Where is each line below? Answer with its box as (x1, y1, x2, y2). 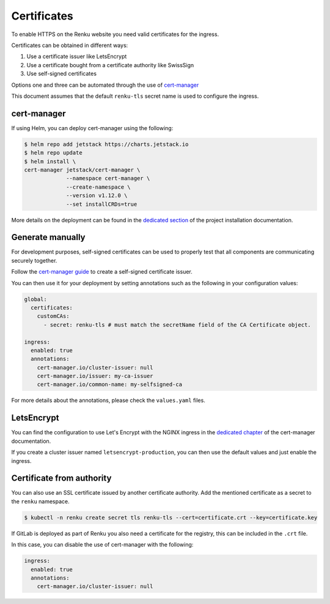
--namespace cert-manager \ (66, 175, 150, 182)
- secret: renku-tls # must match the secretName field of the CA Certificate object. (43, 321, 311, 328)
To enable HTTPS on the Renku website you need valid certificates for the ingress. (11, 31, 219, 38)
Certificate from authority (11, 473, 112, 484)
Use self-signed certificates (26, 70, 97, 78)
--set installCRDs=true (66, 200, 137, 208)
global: (24, 296, 47, 302)
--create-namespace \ (66, 183, 131, 191)
